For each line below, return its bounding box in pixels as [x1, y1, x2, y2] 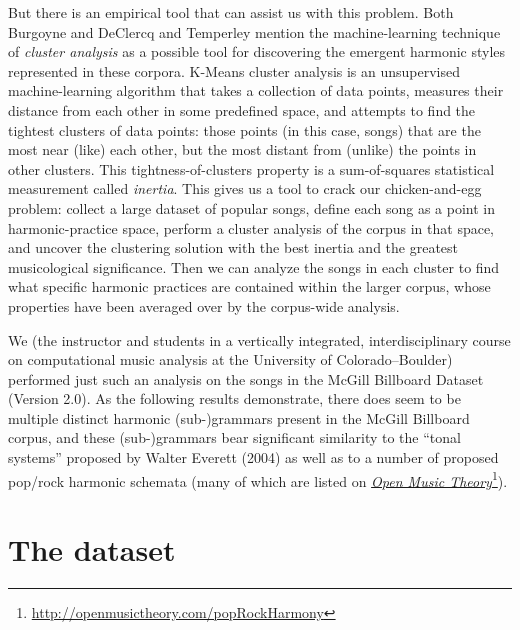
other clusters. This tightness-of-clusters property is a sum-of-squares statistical [8, 158, 495, 179]
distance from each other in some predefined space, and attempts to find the [8, 99, 476, 120]
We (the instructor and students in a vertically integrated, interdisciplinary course [8, 329, 511, 350]
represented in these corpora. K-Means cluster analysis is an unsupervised [8, 60, 461, 81]
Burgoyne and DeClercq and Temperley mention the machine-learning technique [8, 21, 501, 42]
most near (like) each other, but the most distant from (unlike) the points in [8, 139, 477, 160]
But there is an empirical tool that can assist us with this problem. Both [8, 2, 454, 22]
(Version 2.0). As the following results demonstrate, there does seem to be [8, 388, 461, 409]
